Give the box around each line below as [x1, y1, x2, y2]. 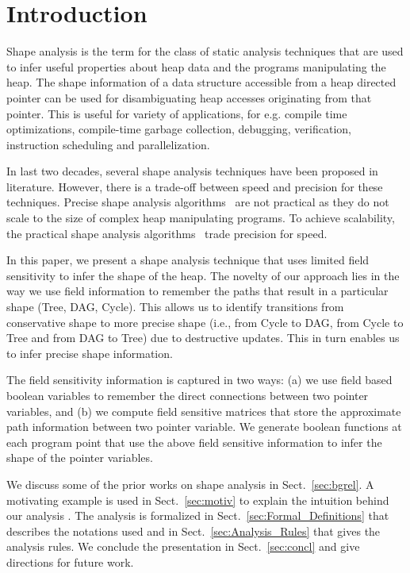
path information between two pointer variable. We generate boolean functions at [6, 418, 402, 435]
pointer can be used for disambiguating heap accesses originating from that [6, 89, 372, 106]
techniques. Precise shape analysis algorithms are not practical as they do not [6, 194, 389, 210]
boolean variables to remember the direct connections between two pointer [6, 387, 369, 403]
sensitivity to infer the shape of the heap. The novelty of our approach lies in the [6, 267, 400, 283]
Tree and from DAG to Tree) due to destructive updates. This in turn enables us [6, 329, 400, 346]
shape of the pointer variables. [6, 449, 153, 466]
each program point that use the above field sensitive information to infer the [6, 433, 382, 450]
